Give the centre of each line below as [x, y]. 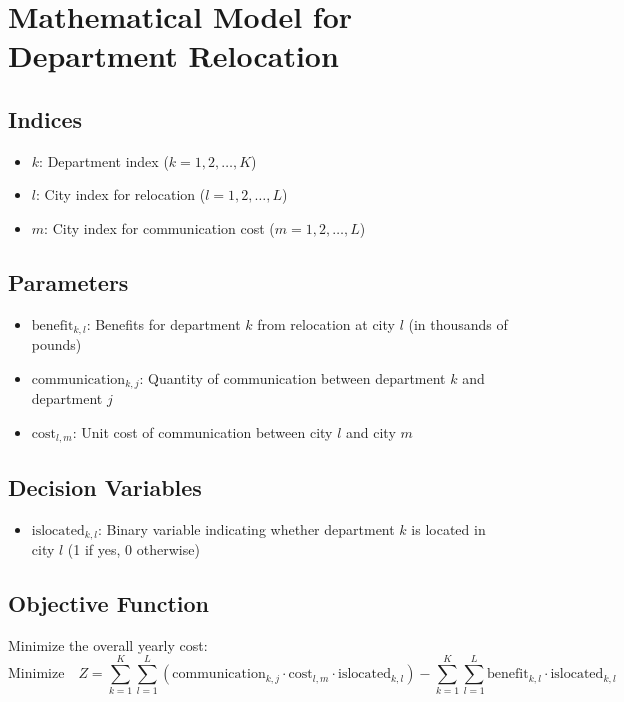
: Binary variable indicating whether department [246, 528]
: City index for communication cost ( [159, 227]
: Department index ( [104, 160]
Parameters [68, 281]
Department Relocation [173, 55]
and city [371, 431]
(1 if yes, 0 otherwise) [133, 548]
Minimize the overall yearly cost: [108, 644]
